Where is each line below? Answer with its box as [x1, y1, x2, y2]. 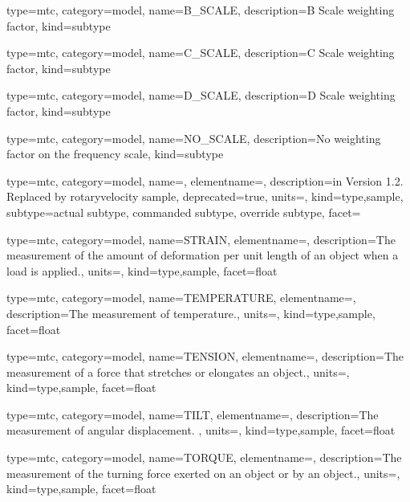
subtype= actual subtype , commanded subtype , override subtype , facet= [6, 203, 361, 220]
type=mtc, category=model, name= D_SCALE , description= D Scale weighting [6, 87, 396, 104]
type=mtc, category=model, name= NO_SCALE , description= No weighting [6, 129, 381, 146]
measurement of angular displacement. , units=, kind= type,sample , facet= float [6, 422, 396, 439]
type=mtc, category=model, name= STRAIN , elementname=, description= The [6, 231, 396, 247]
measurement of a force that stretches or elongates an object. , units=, [6, 363, 350, 380]
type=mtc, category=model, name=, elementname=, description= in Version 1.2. [6, 172, 404, 189]
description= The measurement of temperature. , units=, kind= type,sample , [6, 304, 375, 321]
